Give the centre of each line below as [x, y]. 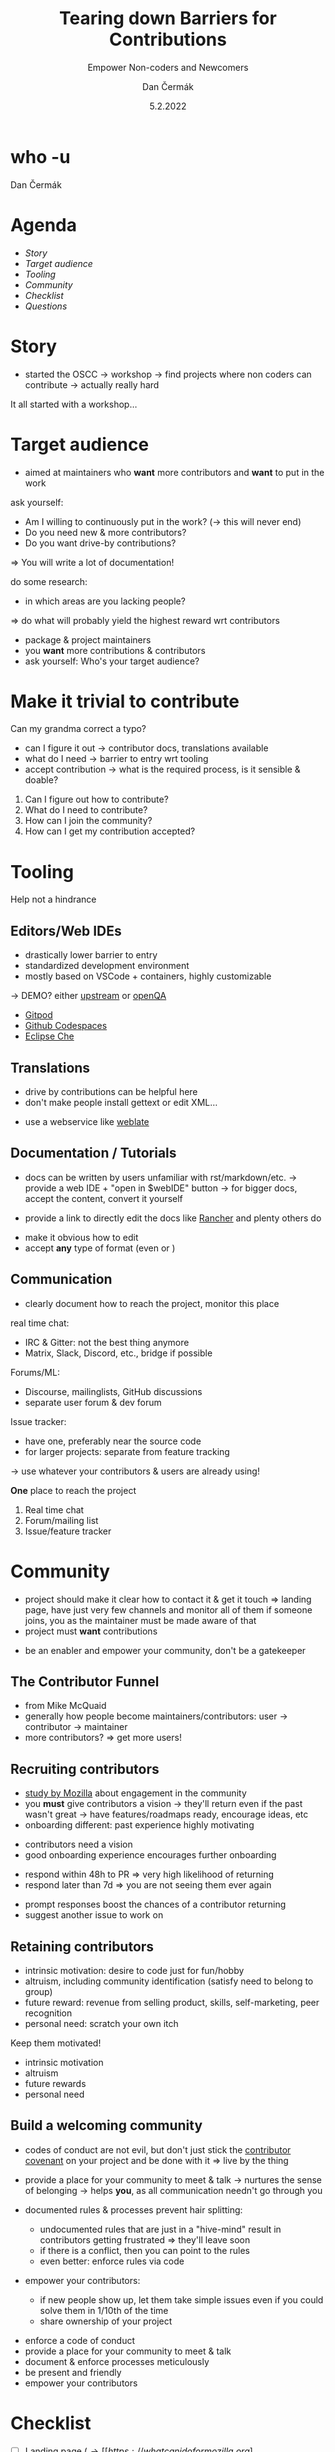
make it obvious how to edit [81, 1237]
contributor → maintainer [76, 1727]
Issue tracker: [38, 1421]
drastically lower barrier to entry [91, 955]
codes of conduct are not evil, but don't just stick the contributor [158, 2149]
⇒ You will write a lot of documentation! [92, 562]
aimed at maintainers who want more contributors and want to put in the [174, 472]
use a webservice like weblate [87, 1121]
